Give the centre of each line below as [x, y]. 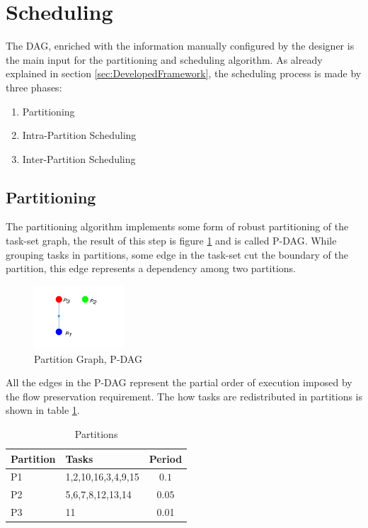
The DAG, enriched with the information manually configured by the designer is [180, 46]
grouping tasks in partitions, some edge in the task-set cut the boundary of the [177, 254]
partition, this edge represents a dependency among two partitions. [151, 268]
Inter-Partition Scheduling [79, 158]
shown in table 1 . [43, 410]
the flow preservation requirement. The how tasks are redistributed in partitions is [184, 396]
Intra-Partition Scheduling [79, 135]
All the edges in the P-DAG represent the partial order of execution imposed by [179, 382]
